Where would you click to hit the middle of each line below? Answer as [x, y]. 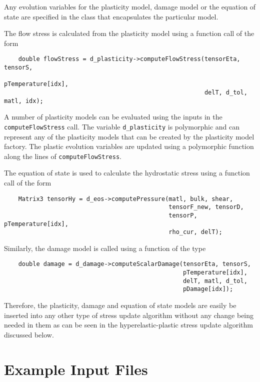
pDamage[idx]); [208, 289]
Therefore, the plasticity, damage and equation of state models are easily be [120, 305]
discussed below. [29, 334]
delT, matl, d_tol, [215, 281]
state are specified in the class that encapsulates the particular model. [111, 16]
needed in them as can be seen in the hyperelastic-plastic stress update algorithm [129, 325]
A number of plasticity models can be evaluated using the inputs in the [113, 117]
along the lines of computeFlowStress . [63, 156]
